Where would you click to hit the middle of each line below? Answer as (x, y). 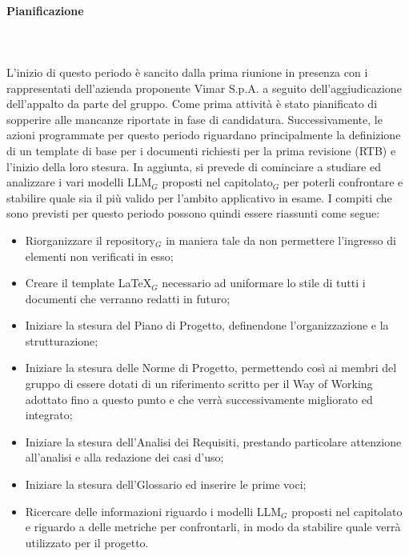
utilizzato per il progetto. (87, 542)
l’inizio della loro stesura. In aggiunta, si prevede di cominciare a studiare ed (194, 166)
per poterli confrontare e (343, 182)
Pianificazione (45, 10)
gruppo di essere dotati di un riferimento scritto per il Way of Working (199, 384)
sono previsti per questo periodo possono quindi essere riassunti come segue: (193, 213)
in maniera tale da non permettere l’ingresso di (281, 240)
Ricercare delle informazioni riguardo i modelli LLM (153, 511)
